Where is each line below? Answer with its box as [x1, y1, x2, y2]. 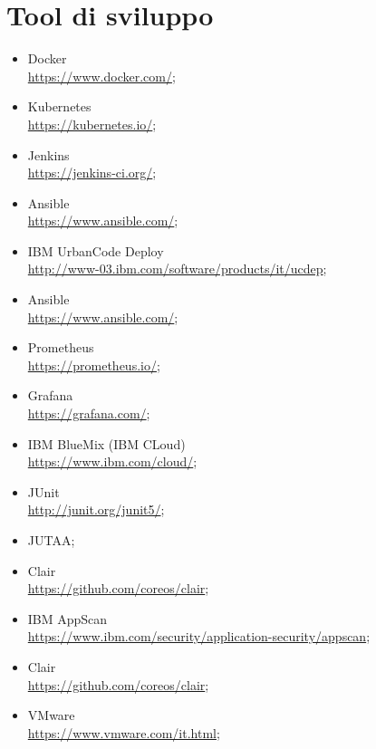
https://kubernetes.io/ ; [27, 114, 157, 133]
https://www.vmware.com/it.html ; [27, 723, 220, 742]
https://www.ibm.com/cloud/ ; [27, 452, 198, 471]
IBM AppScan [27, 609, 108, 628]
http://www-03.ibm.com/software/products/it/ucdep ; [27, 259, 327, 278]
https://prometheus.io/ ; [27, 355, 160, 374]
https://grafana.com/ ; [27, 404, 150, 423]
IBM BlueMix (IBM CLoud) [27, 434, 186, 453]
